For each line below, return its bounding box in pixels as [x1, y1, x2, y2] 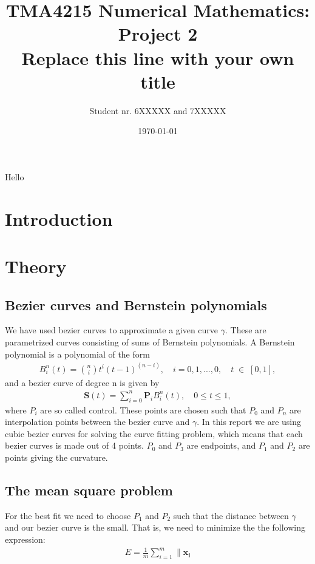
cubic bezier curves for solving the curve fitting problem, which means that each [5, 427, 303, 440]
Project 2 [118, 21, 198, 46]
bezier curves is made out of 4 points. [5, 439, 144, 452]
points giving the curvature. [5, 450, 108, 463]
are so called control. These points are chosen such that [40, 403, 246, 416]
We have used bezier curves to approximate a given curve [5, 324, 218, 336]
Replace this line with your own [21, 45, 294, 70]
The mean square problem [5, 480, 173, 499]
